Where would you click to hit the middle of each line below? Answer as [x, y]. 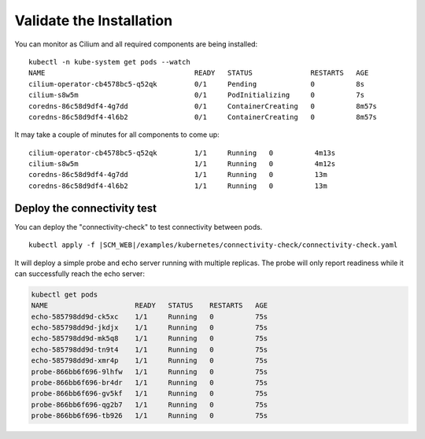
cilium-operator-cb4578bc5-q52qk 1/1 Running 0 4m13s [182, 153]
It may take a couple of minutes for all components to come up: [117, 135]
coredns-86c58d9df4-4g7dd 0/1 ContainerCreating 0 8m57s [203, 106]
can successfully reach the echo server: [80, 273]
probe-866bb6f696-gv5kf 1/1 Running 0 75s [150, 394]
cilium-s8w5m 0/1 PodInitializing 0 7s [197, 95]
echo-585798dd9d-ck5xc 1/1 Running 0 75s [150, 316]
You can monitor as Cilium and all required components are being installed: [136, 44]
